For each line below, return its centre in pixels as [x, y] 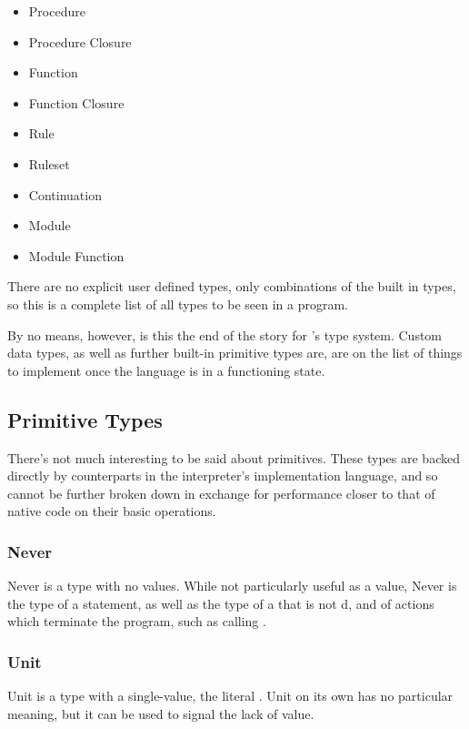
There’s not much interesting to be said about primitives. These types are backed [234, 457]
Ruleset [49, 163]
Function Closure [76, 102]
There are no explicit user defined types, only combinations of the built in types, [232, 286]
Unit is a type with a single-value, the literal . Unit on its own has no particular [230, 696]
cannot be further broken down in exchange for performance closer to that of [221, 493]
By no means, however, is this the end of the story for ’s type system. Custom [225, 334]
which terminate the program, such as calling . [137, 621]
